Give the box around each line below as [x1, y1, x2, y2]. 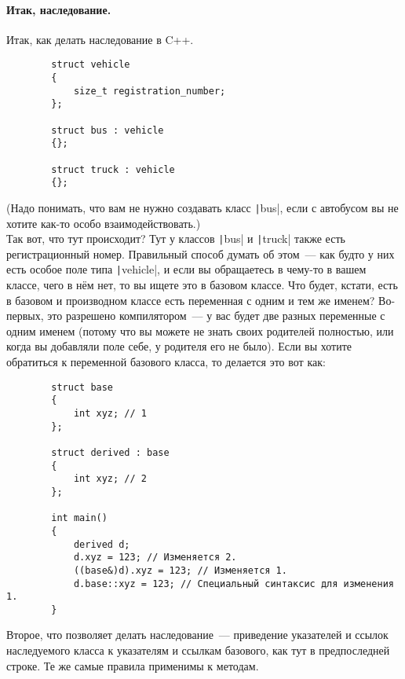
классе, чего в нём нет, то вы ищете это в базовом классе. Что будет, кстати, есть [6, 277, 398, 293]
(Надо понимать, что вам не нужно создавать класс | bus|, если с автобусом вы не [6, 199, 399, 215]
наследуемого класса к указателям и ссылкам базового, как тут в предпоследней [6, 642, 390, 659]
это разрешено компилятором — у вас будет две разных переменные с [47, 307, 385, 324]
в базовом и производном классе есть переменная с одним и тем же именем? [6, 292, 375, 308]
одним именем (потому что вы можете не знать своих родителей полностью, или [6, 322, 394, 339]
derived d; [73, 538, 130, 550]
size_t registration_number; [73, 85, 226, 97]
